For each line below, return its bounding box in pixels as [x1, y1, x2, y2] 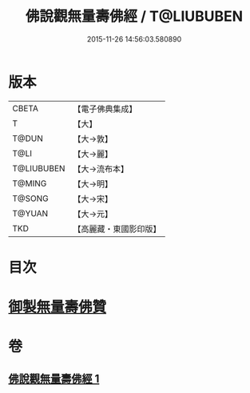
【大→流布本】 [73, 163, 129, 174]
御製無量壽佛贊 [8, 298, 107, 316]
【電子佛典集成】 [73, 103, 137, 114]
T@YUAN [12, 207, 49, 219]
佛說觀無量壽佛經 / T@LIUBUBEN [25, 7, 244, 26]
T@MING [12, 178, 47, 189]
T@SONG [12, 193, 50, 204]
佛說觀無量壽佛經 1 [8, 371, 100, 385]
